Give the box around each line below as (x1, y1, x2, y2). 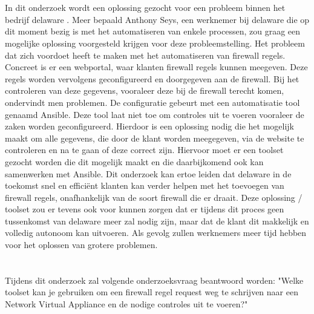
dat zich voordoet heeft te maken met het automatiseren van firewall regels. (5, 48, 286, 61)
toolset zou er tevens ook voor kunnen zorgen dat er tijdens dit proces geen (5, 203, 284, 215)
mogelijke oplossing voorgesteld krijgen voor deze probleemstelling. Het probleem (5, 36, 305, 49)
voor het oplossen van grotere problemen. (5, 238, 158, 251)
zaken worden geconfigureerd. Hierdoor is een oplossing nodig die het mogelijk (5, 120, 294, 132)
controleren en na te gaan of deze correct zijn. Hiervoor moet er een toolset (5, 143, 284, 156)
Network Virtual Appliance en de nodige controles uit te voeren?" (5, 298, 248, 310)
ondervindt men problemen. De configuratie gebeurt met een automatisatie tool (5, 96, 300, 108)
